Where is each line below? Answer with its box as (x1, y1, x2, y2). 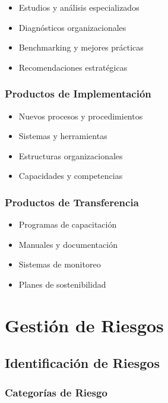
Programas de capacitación (18, 218, 117, 231)
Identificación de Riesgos (5, 354, 160, 372)
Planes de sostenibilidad (18, 278, 106, 290)
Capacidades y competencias (18, 169, 123, 182)
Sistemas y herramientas (18, 130, 107, 142)
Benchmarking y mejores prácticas (18, 41, 144, 53)
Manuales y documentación (18, 238, 118, 250)
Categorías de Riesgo (5, 385, 107, 399)
